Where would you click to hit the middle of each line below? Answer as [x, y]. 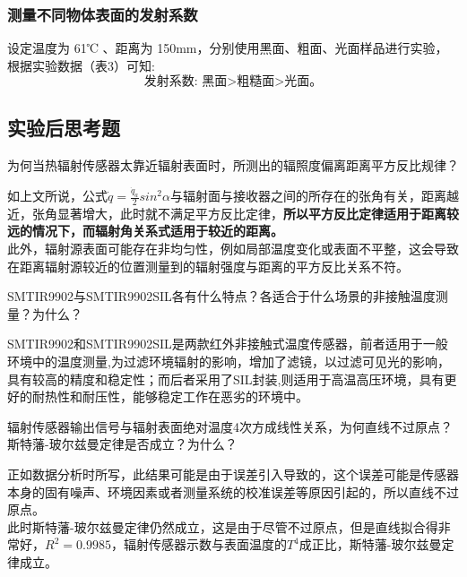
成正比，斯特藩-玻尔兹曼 [370, 544]
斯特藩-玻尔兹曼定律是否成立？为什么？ [122, 444]
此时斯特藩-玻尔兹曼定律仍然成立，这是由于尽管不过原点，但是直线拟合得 [223, 526]
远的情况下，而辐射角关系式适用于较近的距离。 [145, 231]
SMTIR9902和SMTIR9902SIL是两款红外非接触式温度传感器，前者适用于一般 [228, 344]
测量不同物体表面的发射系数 [103, 14]
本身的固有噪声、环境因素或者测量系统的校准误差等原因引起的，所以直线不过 [233, 491]
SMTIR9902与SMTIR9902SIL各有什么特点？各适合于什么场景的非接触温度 [221, 296]
